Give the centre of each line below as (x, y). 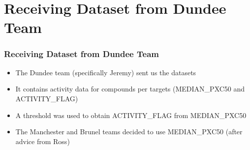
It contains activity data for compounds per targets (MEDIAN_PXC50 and (130, 89)
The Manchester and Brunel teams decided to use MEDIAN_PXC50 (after (129, 132)
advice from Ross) (43, 141)
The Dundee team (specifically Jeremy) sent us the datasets (106, 72)
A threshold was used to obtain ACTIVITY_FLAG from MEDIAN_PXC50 (131, 115)
